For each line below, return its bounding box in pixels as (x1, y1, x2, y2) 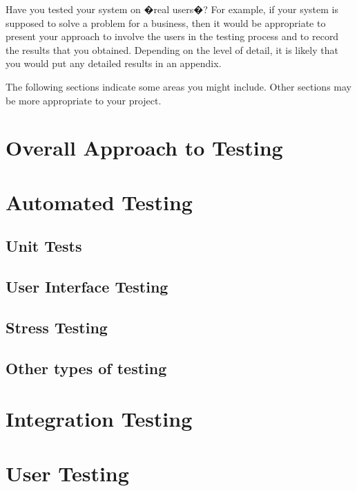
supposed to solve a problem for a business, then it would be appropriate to (6, 15, 326, 30)
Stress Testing (6, 316, 108, 337)
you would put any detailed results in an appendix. (6, 56, 222, 71)
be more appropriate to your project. (6, 93, 162, 107)
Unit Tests (6, 235, 82, 257)
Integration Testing (6, 405, 193, 433)
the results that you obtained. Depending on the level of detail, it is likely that (6, 42, 338, 57)
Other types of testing (6, 357, 167, 378)
